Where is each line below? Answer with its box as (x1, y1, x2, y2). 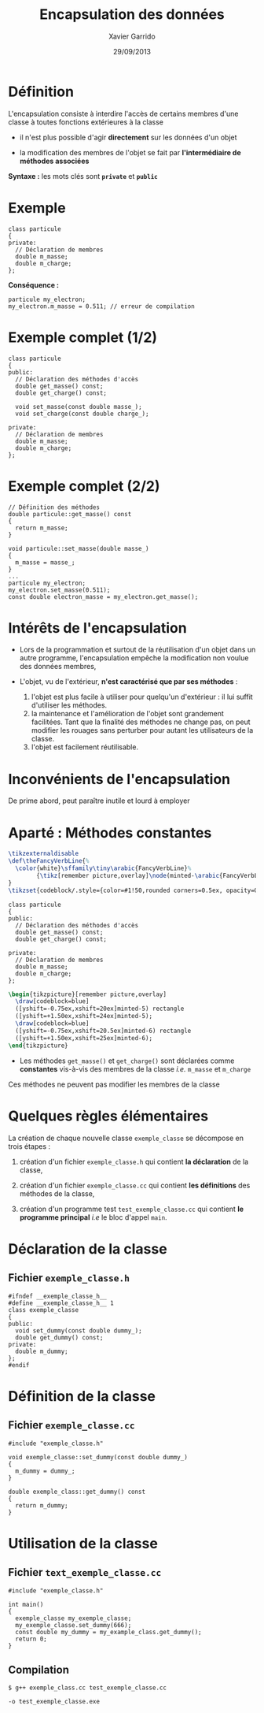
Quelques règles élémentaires (8, 1107, 209, 1124)
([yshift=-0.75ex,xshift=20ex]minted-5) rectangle (15, 1005, 185, 1013)
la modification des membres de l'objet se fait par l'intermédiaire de (19, 147, 241, 157)
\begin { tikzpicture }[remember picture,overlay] (8, 990, 167, 998)
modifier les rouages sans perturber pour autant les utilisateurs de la (31, 726, 254, 735)
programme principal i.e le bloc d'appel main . (19, 1212, 167, 1222)
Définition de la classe (8, 1387, 156, 1405)
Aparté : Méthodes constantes (8, 823, 212, 842)
